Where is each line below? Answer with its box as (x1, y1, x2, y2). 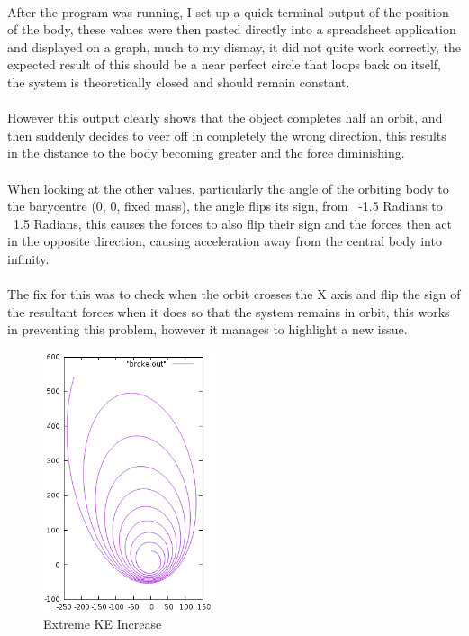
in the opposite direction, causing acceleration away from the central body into (7, 232, 442, 250)
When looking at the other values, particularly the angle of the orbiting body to (7, 178, 449, 197)
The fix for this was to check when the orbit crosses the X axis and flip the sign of (7, 285, 461, 304)
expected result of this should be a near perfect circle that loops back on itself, (7, 55, 441, 74)
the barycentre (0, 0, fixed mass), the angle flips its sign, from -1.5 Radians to (7, 196, 443, 215)
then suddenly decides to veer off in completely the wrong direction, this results (7, 125, 446, 144)
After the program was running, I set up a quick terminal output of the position (7, 2, 449, 21)
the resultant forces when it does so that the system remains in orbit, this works (7, 302, 450, 321)
